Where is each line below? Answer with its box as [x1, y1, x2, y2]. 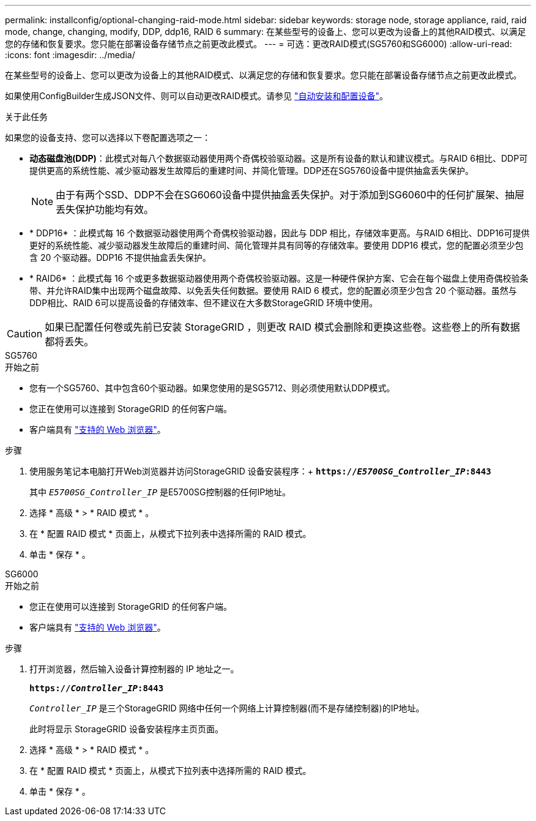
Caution [7, 328, 43, 340]
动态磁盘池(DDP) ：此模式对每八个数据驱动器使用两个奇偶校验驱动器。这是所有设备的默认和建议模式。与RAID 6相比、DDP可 [29, 153, 528, 163]
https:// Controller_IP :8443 [29, 683, 164, 693]
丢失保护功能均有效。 [56, 203, 154, 216]
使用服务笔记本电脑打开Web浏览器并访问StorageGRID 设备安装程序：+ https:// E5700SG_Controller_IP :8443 [29, 466, 491, 476]
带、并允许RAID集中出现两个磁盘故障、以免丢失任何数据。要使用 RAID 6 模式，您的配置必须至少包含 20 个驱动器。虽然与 [29, 285, 517, 296]
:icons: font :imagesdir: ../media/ [5, 50, 135, 60]
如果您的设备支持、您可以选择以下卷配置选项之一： [5, 132, 210, 143]
